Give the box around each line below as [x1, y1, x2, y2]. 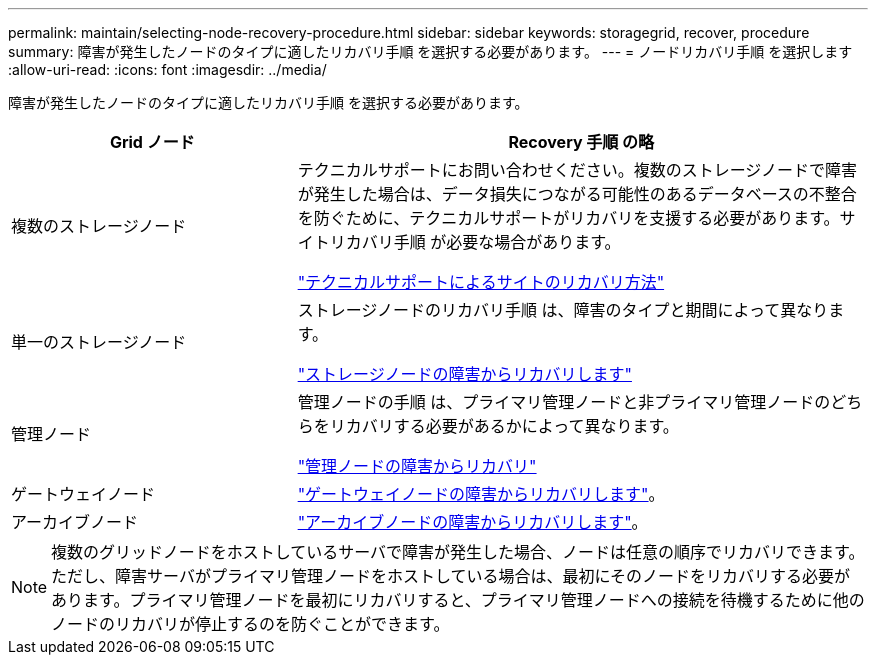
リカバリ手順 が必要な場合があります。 [329, 232, 621, 252]
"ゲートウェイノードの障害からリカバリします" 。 [297, 484, 665, 504]
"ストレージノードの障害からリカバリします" [297, 364, 632, 384]
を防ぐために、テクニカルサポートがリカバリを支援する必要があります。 [297, 208, 840, 228]
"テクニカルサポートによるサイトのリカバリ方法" [297, 272, 665, 292]
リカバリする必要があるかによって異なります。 [329, 416, 679, 436]
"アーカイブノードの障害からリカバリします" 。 [297, 512, 648, 532]
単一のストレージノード [11, 332, 187, 352]
